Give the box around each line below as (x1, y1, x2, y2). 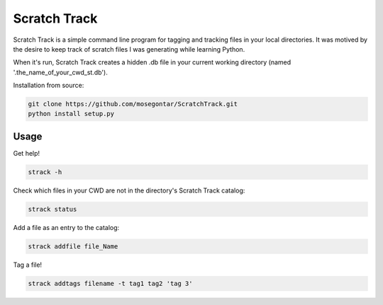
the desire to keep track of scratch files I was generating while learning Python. (13, 45, 245, 53)
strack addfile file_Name (28, 242, 118, 251)
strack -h (28, 168, 62, 176)
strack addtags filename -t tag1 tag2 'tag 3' (28, 280, 193, 287)
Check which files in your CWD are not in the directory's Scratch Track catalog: (13, 186, 245, 195)
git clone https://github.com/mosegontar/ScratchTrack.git (28, 100, 238, 108)
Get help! (13, 149, 40, 157)
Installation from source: (13, 81, 84, 90)
